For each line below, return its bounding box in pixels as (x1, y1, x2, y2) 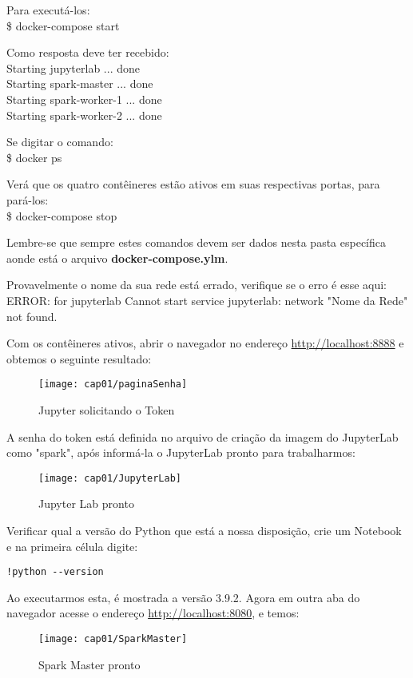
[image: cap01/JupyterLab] (38, 472, 181, 484)
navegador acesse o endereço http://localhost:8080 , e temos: (6, 605, 300, 621)
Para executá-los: (6, 2, 90, 18)
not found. (6, 307, 58, 324)
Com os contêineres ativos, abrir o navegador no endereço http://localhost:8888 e (6, 335, 404, 351)
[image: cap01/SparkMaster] (38, 633, 188, 644)
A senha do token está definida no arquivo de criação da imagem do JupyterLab (6, 428, 399, 445)
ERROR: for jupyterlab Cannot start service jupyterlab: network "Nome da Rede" (6, 291, 408, 308)
